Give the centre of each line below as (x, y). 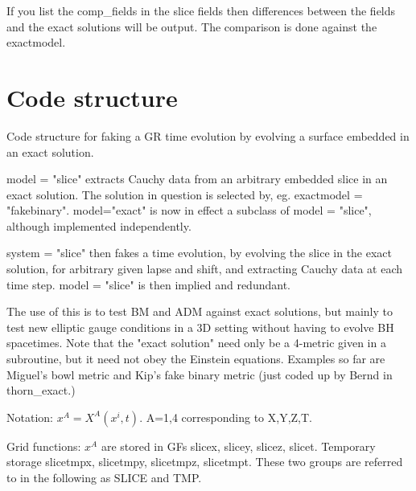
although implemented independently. (99, 225)
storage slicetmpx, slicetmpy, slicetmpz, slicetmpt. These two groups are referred (205, 462)
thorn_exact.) (41, 390)
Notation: (30, 417)
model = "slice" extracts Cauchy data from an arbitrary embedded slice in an (197, 179)
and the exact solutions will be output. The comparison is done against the (192, 26)
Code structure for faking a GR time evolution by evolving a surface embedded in (208, 135)
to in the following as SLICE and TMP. (104, 477)
